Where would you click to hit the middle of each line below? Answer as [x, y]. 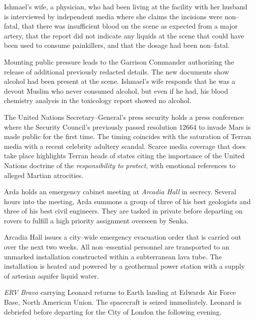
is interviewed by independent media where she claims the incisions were [113, 16]
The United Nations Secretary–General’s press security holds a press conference [124, 117]
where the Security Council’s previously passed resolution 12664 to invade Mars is [127, 126]
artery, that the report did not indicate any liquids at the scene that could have [124, 35]
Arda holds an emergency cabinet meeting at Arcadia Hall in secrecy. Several [120, 192]
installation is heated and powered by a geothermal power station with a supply [125, 266]
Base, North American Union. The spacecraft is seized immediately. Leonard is [123, 302]
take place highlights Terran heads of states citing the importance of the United [124, 156]
